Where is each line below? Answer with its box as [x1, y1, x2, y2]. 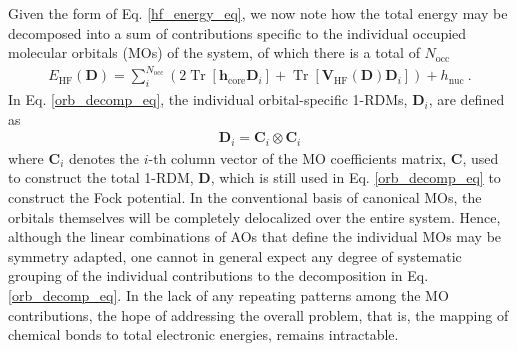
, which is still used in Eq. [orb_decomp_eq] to [210, 167, 501, 188]
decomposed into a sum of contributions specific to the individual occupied [8, 22, 467, 43]
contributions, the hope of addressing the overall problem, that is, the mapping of [8, 304, 509, 325]
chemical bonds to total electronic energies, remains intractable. [8, 324, 399, 345]
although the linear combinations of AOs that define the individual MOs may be [8, 226, 502, 247]
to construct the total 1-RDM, [8, 167, 194, 188]
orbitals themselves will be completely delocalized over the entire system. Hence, [8, 206, 501, 227]
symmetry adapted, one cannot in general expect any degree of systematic [8, 245, 462, 266]
